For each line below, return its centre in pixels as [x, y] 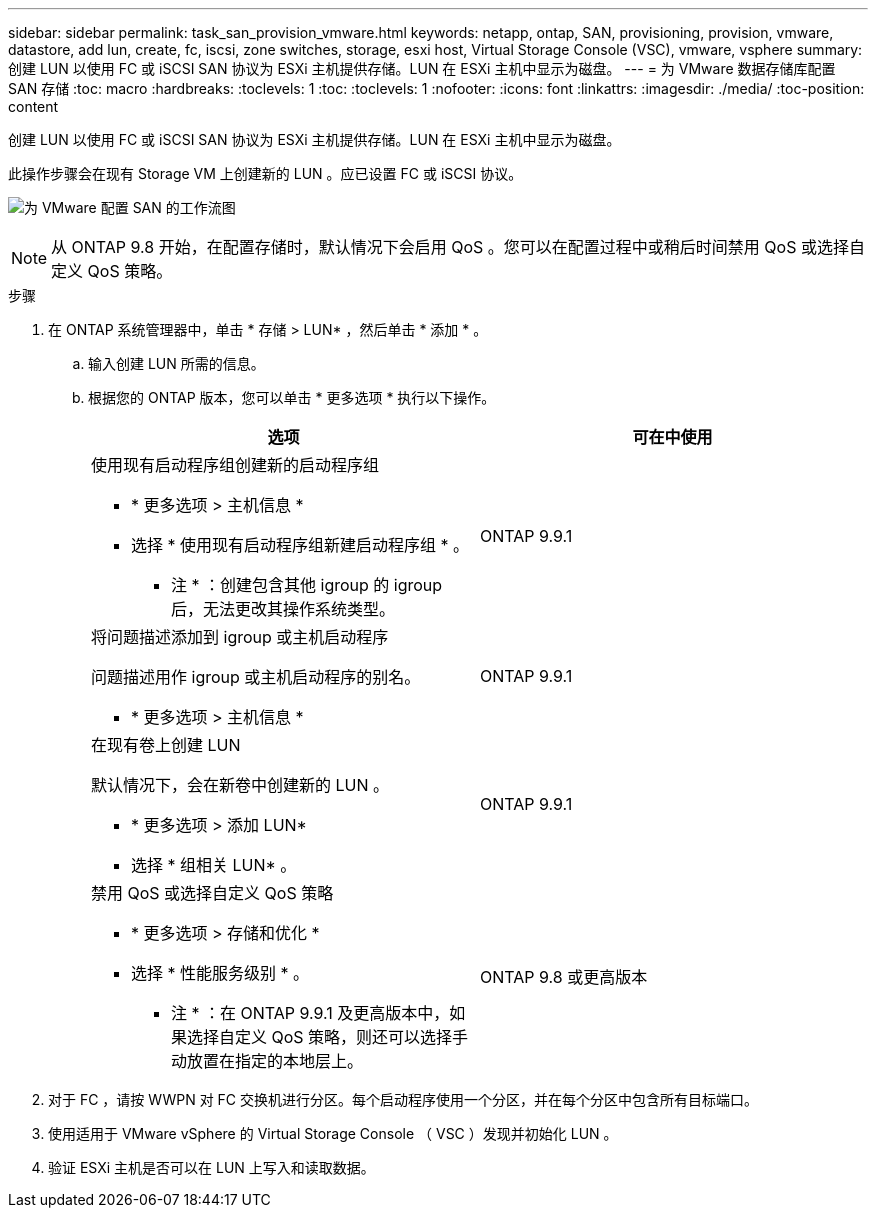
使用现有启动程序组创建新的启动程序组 [235, 465]
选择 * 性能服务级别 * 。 [220, 973]
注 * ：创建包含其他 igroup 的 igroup [307, 585]
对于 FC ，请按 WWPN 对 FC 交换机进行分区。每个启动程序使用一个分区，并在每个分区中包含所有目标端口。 [403, 1099]
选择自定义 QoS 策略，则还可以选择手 [328, 1037]
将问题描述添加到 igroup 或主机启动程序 [240, 637]
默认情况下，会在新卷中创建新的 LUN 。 [240, 785]
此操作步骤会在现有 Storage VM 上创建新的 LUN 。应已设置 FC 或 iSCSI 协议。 [265, 173]
